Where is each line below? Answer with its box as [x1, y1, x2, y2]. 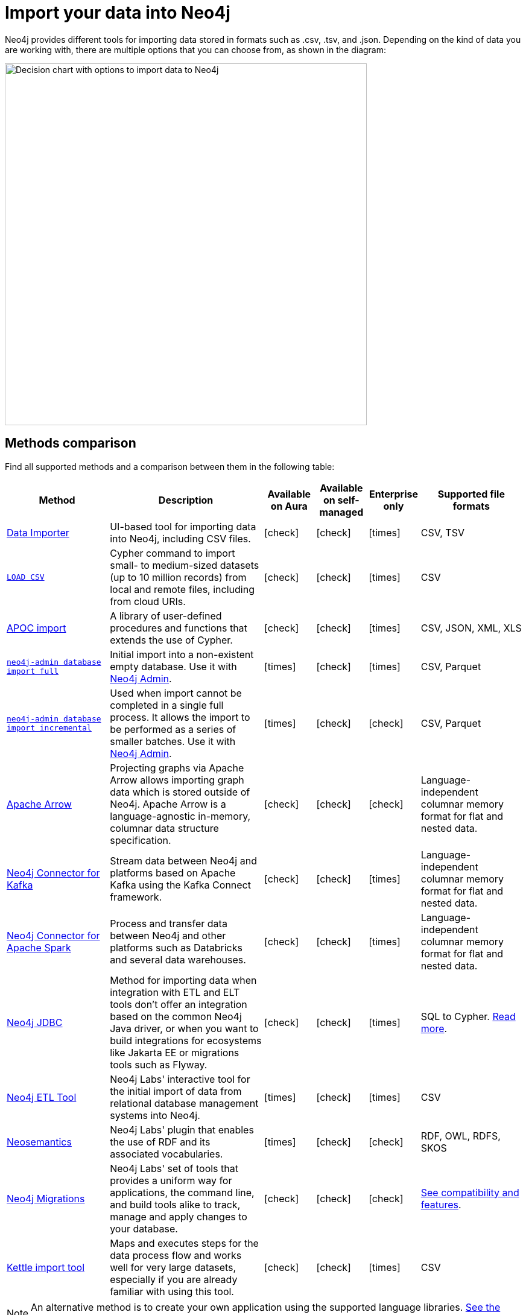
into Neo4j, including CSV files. [110, 532, 251, 545]
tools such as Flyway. [110, 1058, 208, 1071]
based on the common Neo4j [110, 1010, 242, 1022]
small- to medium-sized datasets [110, 559, 259, 571]
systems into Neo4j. [110, 1109, 200, 1121]
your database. [110, 1222, 178, 1235]
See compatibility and [420, 1186, 519, 1199]
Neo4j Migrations [7, 1192, 85, 1205]
